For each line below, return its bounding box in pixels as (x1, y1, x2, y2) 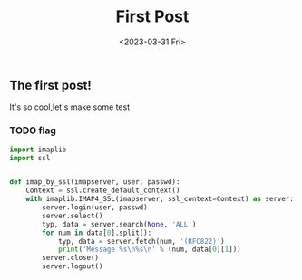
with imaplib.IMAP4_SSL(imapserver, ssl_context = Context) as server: (25, 195, 295, 204)
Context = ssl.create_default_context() (25, 186, 180, 196)
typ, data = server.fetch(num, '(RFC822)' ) (57, 237, 225, 246)
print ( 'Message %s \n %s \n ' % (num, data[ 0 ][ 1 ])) (57, 245, 242, 255)
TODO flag (9, 124, 57, 137)
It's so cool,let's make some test (9, 101, 130, 112)
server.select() (42, 211, 103, 220)
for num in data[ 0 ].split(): (42, 228, 152, 237)
